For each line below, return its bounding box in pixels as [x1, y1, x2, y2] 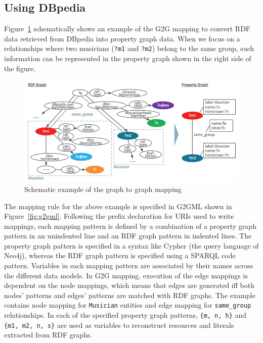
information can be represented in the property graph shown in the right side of [4, 53, 251, 64]
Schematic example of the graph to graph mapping [24, 183, 182, 194]
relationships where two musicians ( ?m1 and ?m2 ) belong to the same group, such [4, 43, 254, 54]
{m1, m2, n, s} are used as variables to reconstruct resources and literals [4, 319, 234, 330]
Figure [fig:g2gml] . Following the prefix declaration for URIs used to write [4, 211, 234, 221]
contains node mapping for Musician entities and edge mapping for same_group [4, 300, 251, 310]
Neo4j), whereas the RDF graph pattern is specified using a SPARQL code [4, 250, 236, 261]
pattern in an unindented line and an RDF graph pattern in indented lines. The [4, 230, 252, 241]
